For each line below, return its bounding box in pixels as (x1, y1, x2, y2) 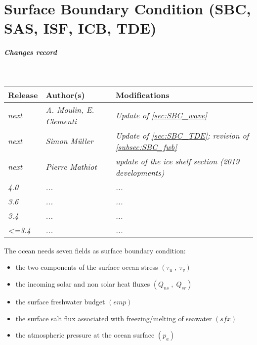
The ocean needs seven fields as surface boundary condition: (4, 245, 186, 255)
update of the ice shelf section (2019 (115, 155, 240, 167)
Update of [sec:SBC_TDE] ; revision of (115, 129, 249, 141)
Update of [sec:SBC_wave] (115, 109, 208, 121)
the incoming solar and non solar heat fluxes (15, 278, 150, 289)
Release (8, 89, 38, 100)
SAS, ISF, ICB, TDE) (4, 18, 157, 38)
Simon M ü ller (45, 135, 93, 147)
